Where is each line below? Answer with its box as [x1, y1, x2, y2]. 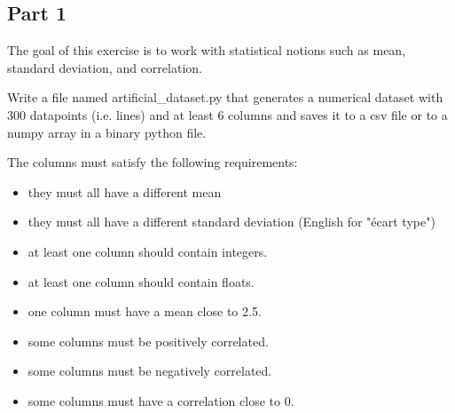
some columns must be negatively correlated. [27, 361, 272, 380]
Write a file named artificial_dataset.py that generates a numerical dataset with [7, 88, 443, 107]
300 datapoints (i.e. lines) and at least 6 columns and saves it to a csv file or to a [7, 105, 448, 123]
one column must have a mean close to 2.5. [27, 302, 262, 321]
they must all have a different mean [27, 182, 222, 201]
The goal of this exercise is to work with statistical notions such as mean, [7, 41, 406, 60]
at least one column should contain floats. [27, 272, 255, 290]
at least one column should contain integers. [27, 242, 268, 260]
